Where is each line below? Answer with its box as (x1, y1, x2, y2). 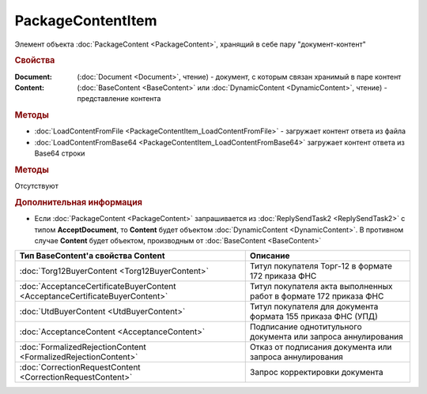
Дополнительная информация (14, 197, 142, 208)
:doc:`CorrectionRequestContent (19, 362, 142, 373)
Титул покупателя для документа (249, 301, 379, 312)
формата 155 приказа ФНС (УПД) (249, 311, 379, 322)
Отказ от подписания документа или (249, 342, 392, 353)
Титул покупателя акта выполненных (249, 281, 393, 292)
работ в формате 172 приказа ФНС (249, 291, 384, 302)
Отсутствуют (14, 182, 59, 191)
